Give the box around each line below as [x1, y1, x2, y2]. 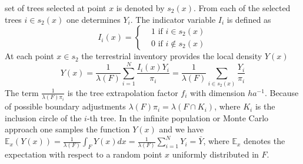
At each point [5, 50, 54, 62]
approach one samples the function [5, 123, 130, 135]
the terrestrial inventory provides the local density [81, 50, 262, 62]
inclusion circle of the [5, 111, 82, 124]
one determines [66, 13, 121, 25]
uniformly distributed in [172, 148, 259, 160]
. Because [264, 86, 299, 98]
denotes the [244, 135, 285, 147]
